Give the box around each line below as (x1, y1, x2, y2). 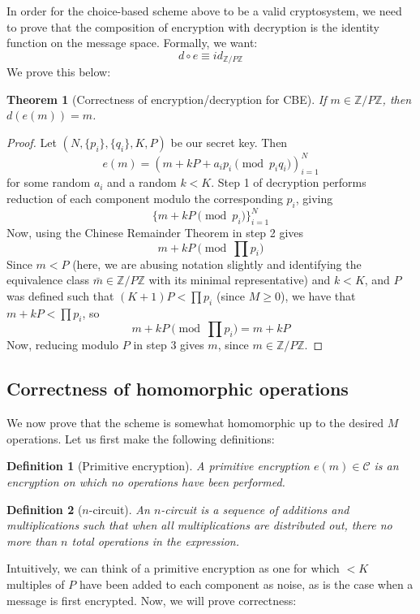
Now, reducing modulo (6, 336, 119, 353)
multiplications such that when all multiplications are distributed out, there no (6, 517, 392, 534)
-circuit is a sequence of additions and (161, 500, 349, 517)
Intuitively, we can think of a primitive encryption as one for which (6, 560, 340, 577)
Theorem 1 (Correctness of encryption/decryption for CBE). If (6, 90, 327, 107)
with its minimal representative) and (148, 271, 331, 288)
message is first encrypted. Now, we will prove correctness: (6, 591, 297, 608)
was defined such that (6, 287, 114, 304)
